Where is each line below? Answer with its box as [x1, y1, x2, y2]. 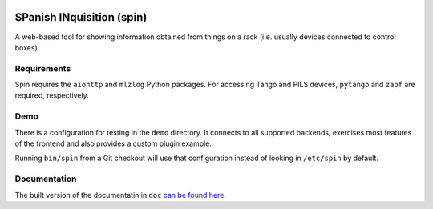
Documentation [14, 173, 77, 184]
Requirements [14, 62, 71, 74]
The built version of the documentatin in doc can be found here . [14, 190, 226, 199]
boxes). [14, 42, 40, 52]
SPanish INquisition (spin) [14, 10, 148, 24]
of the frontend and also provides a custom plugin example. [14, 139, 212, 148]
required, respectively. [14, 90, 89, 100]
